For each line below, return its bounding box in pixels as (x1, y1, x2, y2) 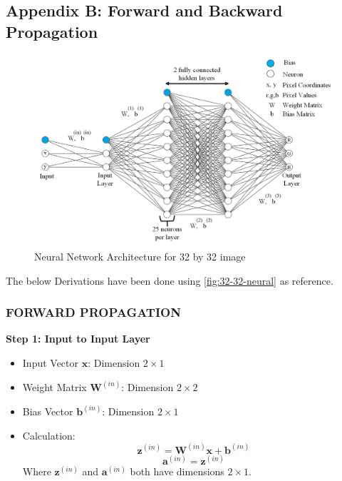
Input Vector (22, 355, 79, 370)
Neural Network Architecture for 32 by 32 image (34, 248, 246, 263)
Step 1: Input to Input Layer (6, 331, 150, 346)
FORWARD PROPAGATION (6, 303, 181, 321)
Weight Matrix (22, 379, 87, 394)
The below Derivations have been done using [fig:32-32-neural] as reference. (6, 273, 333, 288)
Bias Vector (22, 403, 73, 418)
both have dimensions (130, 464, 224, 479)
